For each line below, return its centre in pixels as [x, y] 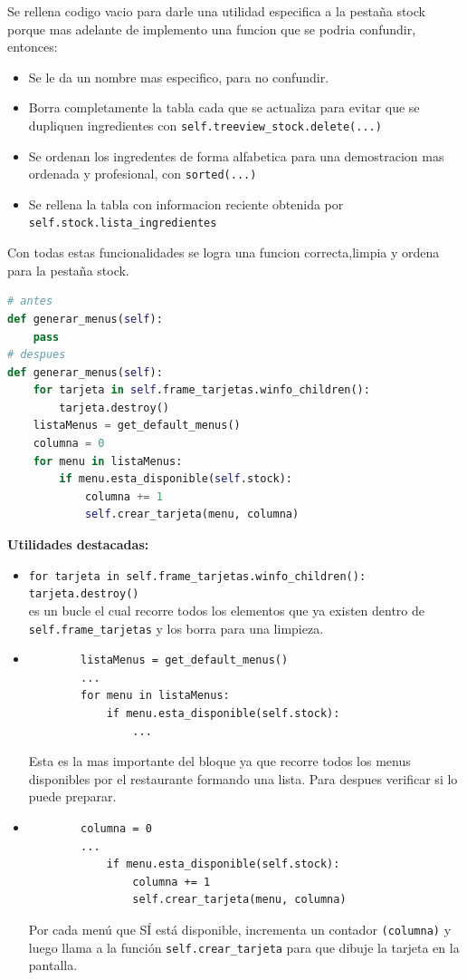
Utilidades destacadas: [78, 544]
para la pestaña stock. [68, 270]
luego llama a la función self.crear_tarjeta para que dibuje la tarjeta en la [244, 947]
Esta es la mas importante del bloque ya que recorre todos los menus [219, 761]
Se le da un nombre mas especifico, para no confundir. [179, 77]
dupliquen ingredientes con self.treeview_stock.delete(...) [205, 125]
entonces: [33, 47]
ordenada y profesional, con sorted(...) [143, 174]
